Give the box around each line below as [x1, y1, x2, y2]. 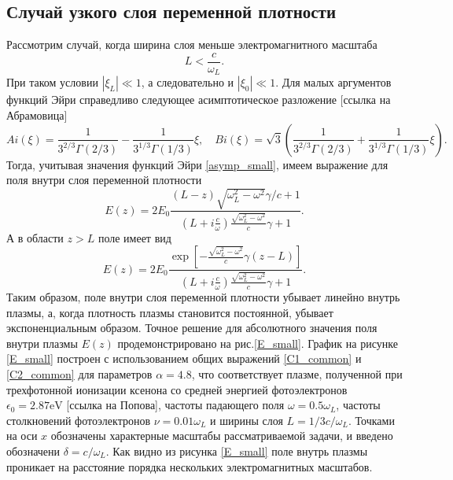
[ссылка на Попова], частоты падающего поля [66, 397, 285, 413]
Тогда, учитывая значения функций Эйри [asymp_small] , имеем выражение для [6, 156, 389, 172]
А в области [6, 229, 64, 246]
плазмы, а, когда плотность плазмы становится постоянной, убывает [6, 304, 333, 320]
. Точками [348, 412, 395, 428]
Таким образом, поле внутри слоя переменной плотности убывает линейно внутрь [6, 288, 400, 305]
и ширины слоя [210, 412, 283, 428]
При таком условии [6, 74, 98, 90]
